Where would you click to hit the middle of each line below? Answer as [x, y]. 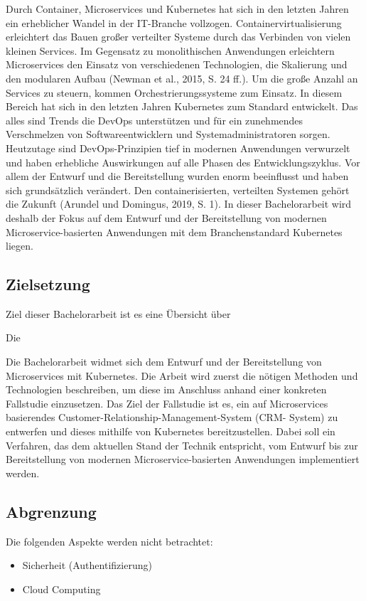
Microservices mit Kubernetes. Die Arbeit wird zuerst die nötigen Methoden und [182, 375]
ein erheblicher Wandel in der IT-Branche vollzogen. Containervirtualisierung [174, 22]
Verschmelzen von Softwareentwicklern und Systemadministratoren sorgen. [168, 134]
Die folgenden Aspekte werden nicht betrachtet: [109, 541]
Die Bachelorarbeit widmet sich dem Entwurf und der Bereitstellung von [164, 362]
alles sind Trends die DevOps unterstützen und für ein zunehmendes [155, 120]
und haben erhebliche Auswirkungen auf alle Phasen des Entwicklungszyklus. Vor [183, 162]
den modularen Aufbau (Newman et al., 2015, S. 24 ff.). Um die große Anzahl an [182, 78]
